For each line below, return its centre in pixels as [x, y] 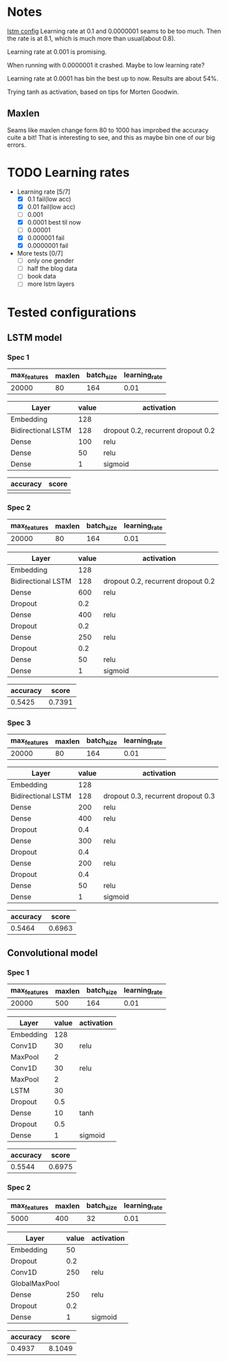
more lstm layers [51, 284]
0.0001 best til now [54, 222]
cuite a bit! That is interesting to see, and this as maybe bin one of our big [111, 137]
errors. [16, 145]
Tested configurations [72, 312]
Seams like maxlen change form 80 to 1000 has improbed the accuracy [108, 130]
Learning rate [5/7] [44, 192]
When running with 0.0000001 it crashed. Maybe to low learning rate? [106, 65]
